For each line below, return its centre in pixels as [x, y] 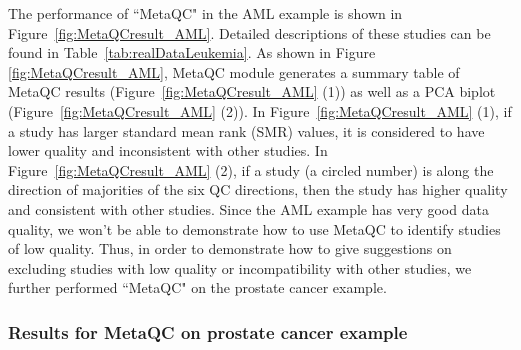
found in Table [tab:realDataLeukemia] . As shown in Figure [192, 52]
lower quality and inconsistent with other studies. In [168, 150]
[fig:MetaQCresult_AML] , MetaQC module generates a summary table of [234, 71]
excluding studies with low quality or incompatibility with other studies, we [240, 267]
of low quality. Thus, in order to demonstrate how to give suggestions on [230, 248]
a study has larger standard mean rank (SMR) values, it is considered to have [246, 130]
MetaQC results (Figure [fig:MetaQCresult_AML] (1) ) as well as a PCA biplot [252, 91]
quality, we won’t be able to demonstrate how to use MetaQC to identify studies [254, 228]
